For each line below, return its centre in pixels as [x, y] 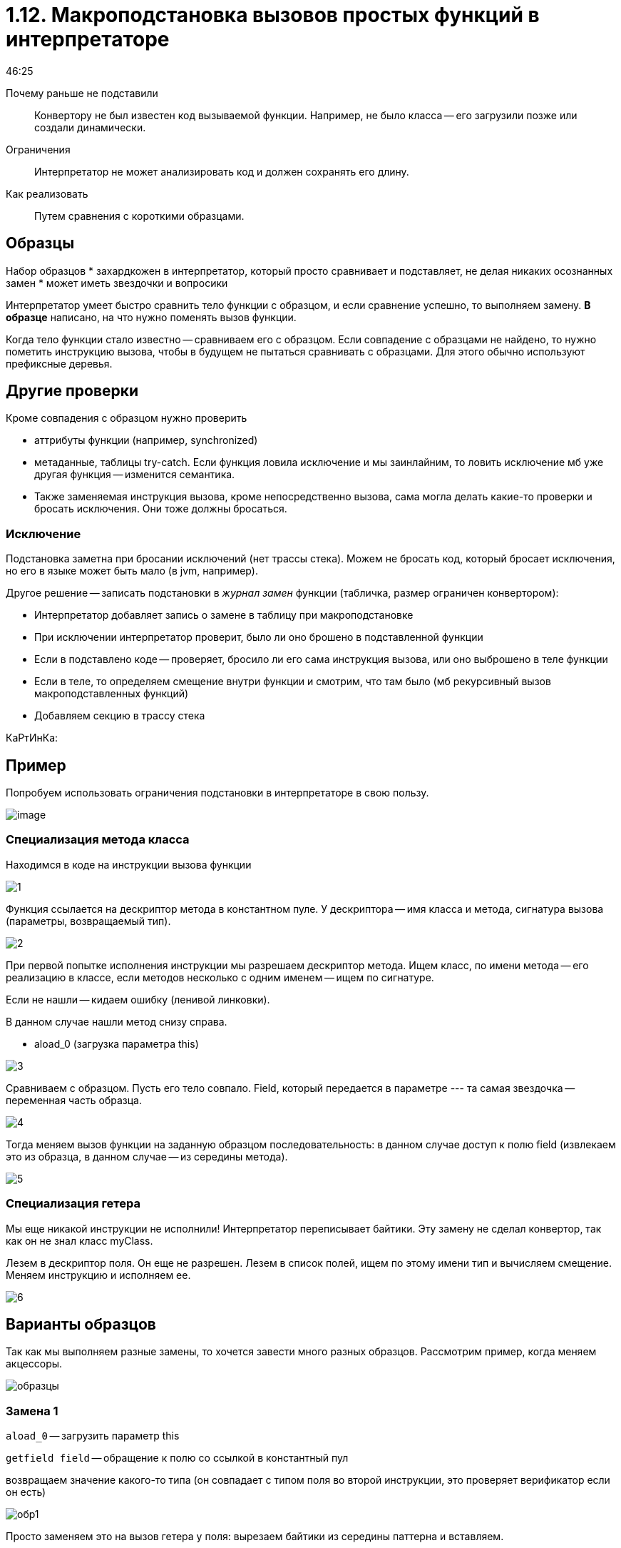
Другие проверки [72, 391]
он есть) [26, 1492]
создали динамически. [90, 127]
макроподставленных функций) [112, 694]
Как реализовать [47, 193]
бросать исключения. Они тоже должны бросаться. [161, 509]
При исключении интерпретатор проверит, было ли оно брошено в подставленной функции [259, 637]
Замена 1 [32, 1411]
